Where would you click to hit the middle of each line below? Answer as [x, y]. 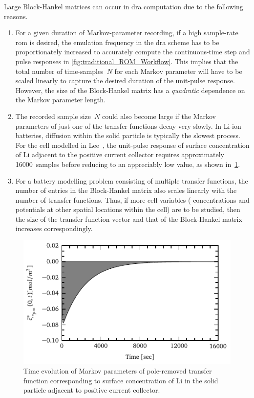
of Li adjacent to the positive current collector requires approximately [120, 154]
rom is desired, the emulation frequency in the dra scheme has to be [117, 42]
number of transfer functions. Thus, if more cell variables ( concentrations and [132, 199]
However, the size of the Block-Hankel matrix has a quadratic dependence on [130, 90]
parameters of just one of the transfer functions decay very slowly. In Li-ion [128, 126]
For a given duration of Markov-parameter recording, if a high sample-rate [127, 33]
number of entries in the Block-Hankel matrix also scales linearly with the [126, 190]
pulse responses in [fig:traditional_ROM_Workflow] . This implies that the [127, 61]
